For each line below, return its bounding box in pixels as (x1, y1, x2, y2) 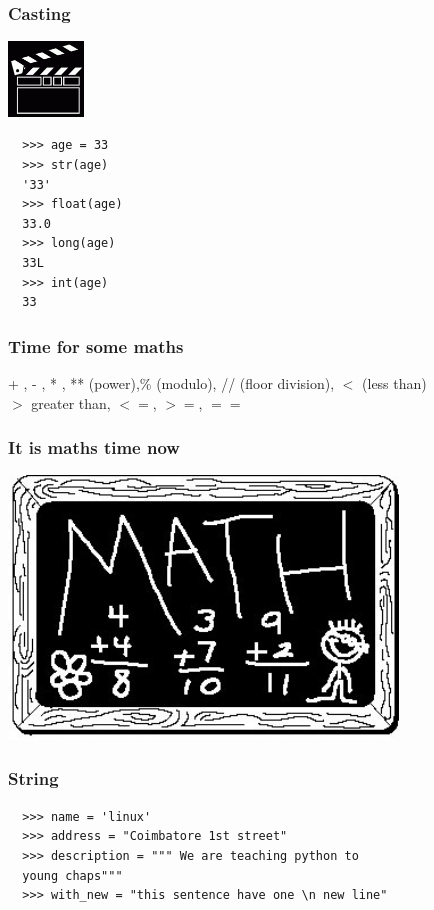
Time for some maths (8, 333, 184, 358)
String (8, 766, 59, 791)
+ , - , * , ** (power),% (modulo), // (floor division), (8, 372, 335, 393)
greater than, (31, 392, 111, 413)
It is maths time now (8, 435, 180, 460)
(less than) (362, 372, 427, 393)
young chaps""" (22, 868, 123, 883)
